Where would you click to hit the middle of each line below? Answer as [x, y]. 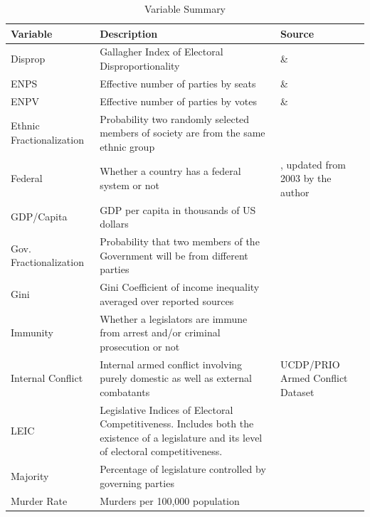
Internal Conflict [47, 378]
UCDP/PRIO [310, 364]
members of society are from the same [183, 133]
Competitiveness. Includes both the [177, 423]
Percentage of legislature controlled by [183, 469]
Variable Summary [185, 9]
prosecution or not [140, 346]
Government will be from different [174, 255]
